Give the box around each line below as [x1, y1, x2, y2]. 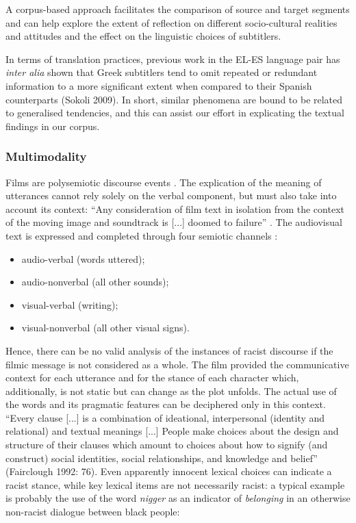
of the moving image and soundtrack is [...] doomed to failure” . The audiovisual [5, 215, 342, 229]
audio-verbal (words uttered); [21, 251, 145, 266]
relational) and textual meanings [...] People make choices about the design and [5, 424, 339, 438]
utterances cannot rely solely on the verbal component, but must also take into [5, 188, 337, 203]
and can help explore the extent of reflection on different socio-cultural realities [5, 15, 338, 29]
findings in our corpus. [5, 118, 100, 133]
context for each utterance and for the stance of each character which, [5, 370, 299, 385]
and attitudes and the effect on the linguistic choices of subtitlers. [5, 29, 281, 43]
